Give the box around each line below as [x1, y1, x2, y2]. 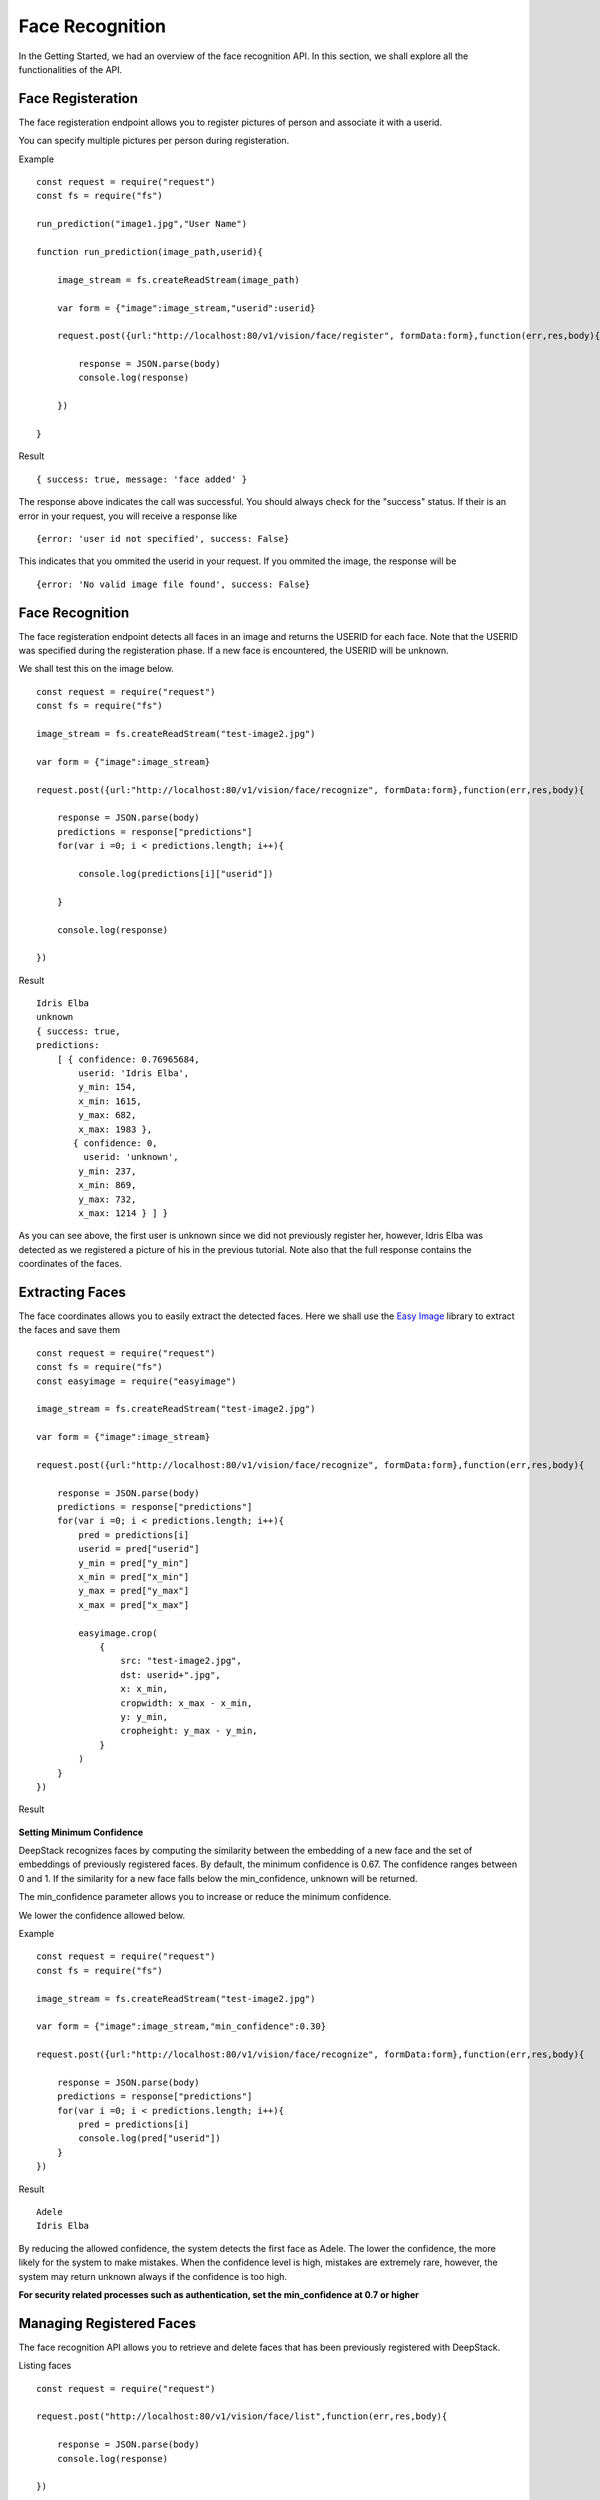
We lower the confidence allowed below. [18, 1909, 185, 1921]
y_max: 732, [78, 1193, 137, 1205]
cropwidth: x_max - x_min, [120, 1697, 253, 1709]
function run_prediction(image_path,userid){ [36, 246, 264, 257]
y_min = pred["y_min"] [78, 1557, 190, 1569]
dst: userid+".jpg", [120, 1669, 222, 1680]
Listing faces [18, 2360, 72, 2372]
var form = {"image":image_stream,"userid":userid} [56, 302, 316, 314]
